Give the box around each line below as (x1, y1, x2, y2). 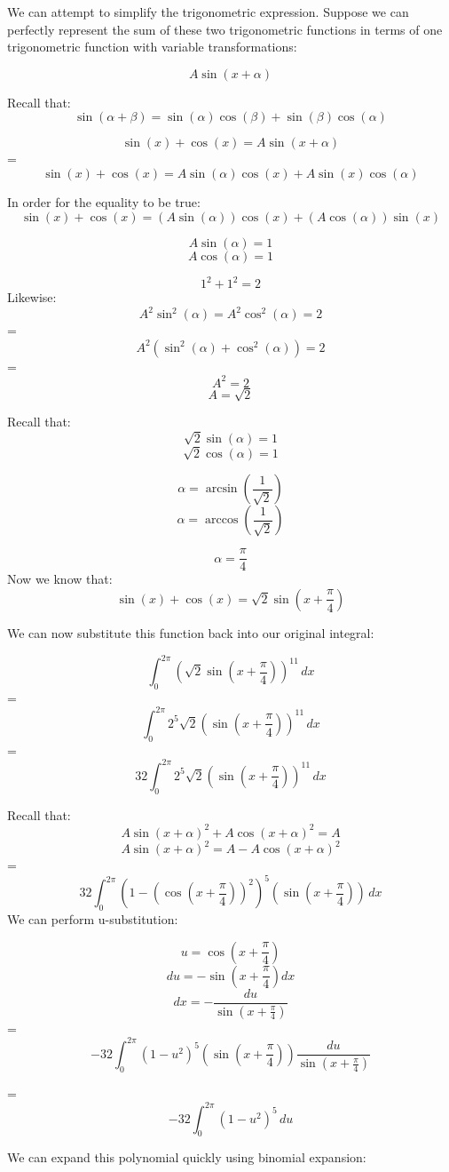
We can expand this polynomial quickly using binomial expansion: (7, 1148, 366, 1167)
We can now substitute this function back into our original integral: (7, 623, 374, 642)
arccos (204, 514, 239, 527)
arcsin (205, 482, 238, 496)
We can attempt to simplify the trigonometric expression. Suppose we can (7, 3, 409, 20)
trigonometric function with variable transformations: (7, 37, 297, 56)
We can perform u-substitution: (7, 910, 178, 929)
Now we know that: (7, 570, 113, 588)
